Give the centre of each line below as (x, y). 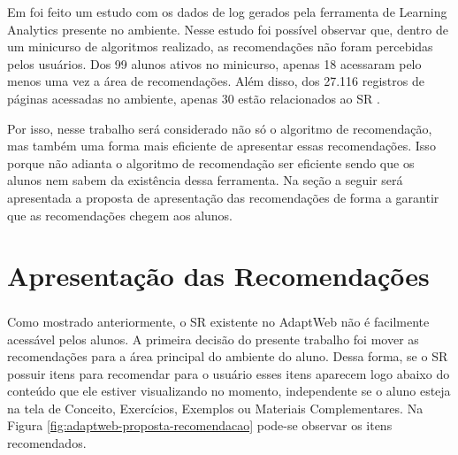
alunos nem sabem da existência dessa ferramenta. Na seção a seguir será (205, 180)
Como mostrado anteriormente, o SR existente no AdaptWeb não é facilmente (218, 321)
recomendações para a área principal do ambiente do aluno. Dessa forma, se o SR (228, 356)
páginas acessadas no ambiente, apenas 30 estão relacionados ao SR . (194, 98)
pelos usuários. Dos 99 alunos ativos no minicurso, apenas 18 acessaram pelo (214, 63)
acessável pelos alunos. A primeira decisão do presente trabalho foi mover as (213, 339)
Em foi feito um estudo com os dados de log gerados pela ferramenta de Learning (227, 12)
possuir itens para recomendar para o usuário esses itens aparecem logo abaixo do (229, 373)
